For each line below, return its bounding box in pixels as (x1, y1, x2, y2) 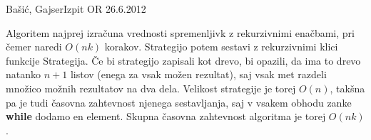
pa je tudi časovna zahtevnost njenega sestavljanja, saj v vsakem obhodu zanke (6, 95, 352, 109)
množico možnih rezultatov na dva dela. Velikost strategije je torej (6, 80, 296, 95)
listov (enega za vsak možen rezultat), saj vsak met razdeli (70, 67, 327, 82)
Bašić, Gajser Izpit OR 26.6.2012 (6, 1, 146, 16)
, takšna (330, 80, 365, 95)
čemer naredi (6, 39, 62, 54)
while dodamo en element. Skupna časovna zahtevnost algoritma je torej (6, 109, 326, 124)
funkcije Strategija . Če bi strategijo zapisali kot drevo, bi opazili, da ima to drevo (6, 53, 361, 68)
